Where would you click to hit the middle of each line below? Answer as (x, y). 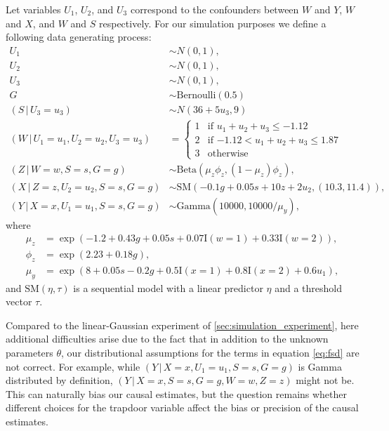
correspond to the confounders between (215, 9)
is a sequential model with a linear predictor (168, 287)
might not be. (325, 380)
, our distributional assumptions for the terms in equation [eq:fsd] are (210, 353)
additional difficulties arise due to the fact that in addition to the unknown (167, 339)
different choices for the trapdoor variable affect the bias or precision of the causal (182, 407)
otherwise (228, 154)
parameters (29, 353)
